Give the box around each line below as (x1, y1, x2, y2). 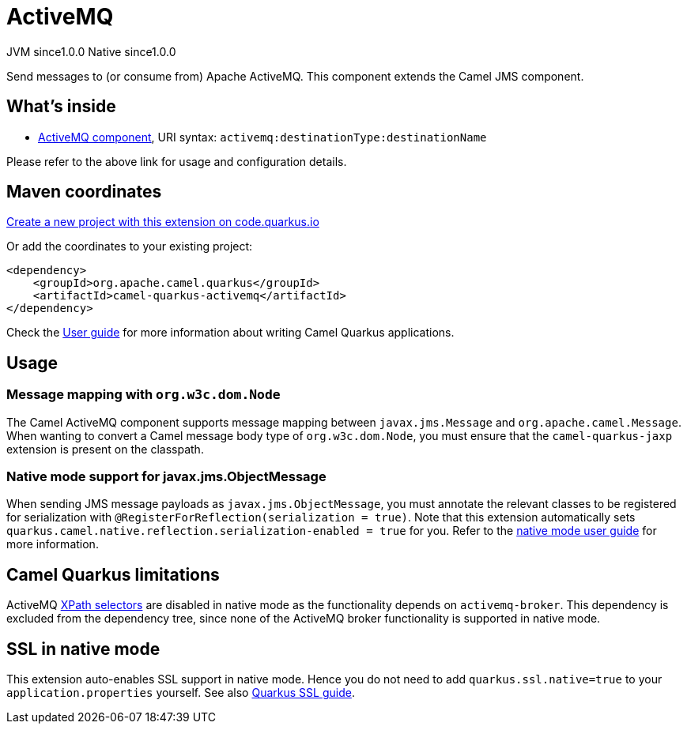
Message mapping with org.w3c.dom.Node (6, 386, 281, 403)
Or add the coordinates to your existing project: (6, 239, 253, 254)
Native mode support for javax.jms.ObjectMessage (6, 468, 327, 485)
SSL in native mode (6, 638, 160, 659)
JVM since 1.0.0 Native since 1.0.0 (6, 44, 176, 58)
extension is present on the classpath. (6, 442, 204, 456)
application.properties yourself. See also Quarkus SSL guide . (6, 686, 355, 700)
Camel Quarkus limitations (6, 564, 220, 585)
